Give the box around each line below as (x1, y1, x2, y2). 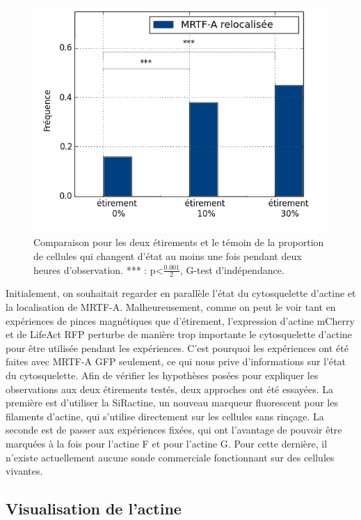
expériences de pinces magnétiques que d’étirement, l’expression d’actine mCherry (6, 313, 355, 328)
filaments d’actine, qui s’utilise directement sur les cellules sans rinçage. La (6, 408, 324, 423)
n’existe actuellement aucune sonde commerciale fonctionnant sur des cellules (6, 450, 335, 464)
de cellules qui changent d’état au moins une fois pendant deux (33, 248, 302, 263)
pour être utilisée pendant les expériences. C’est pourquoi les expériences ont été (6, 340, 348, 355)
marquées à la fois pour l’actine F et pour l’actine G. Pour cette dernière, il (6, 436, 328, 450)
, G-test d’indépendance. (179, 262, 284, 277)
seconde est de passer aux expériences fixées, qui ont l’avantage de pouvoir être (6, 422, 342, 437)
